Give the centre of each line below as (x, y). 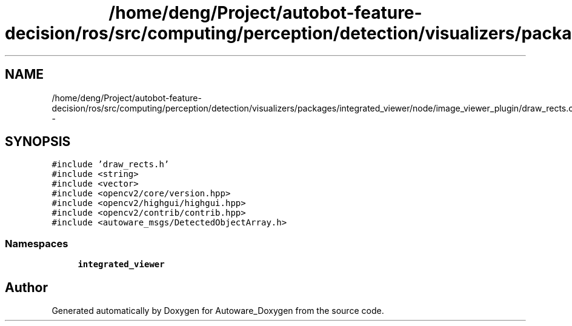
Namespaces (37, 243)
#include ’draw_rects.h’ (111, 165)
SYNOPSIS (38, 142)
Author (26, 287)
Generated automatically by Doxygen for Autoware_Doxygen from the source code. (218, 311)
